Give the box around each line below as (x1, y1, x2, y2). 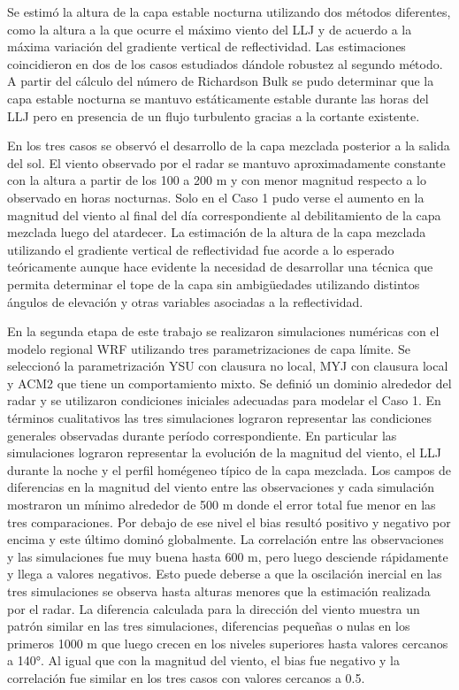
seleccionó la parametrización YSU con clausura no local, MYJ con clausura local (7, 356, 448, 375)
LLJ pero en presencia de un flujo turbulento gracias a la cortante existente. (7, 106, 420, 125)
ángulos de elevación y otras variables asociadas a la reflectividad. (7, 292, 363, 310)
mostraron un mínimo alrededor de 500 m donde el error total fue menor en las (7, 495, 436, 514)
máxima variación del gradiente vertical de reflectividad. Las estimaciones (7, 37, 406, 56)
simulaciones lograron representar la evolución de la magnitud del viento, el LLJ (7, 443, 442, 462)
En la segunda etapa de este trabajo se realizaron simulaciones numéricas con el (7, 322, 440, 341)
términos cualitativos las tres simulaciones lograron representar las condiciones (7, 409, 432, 427)
